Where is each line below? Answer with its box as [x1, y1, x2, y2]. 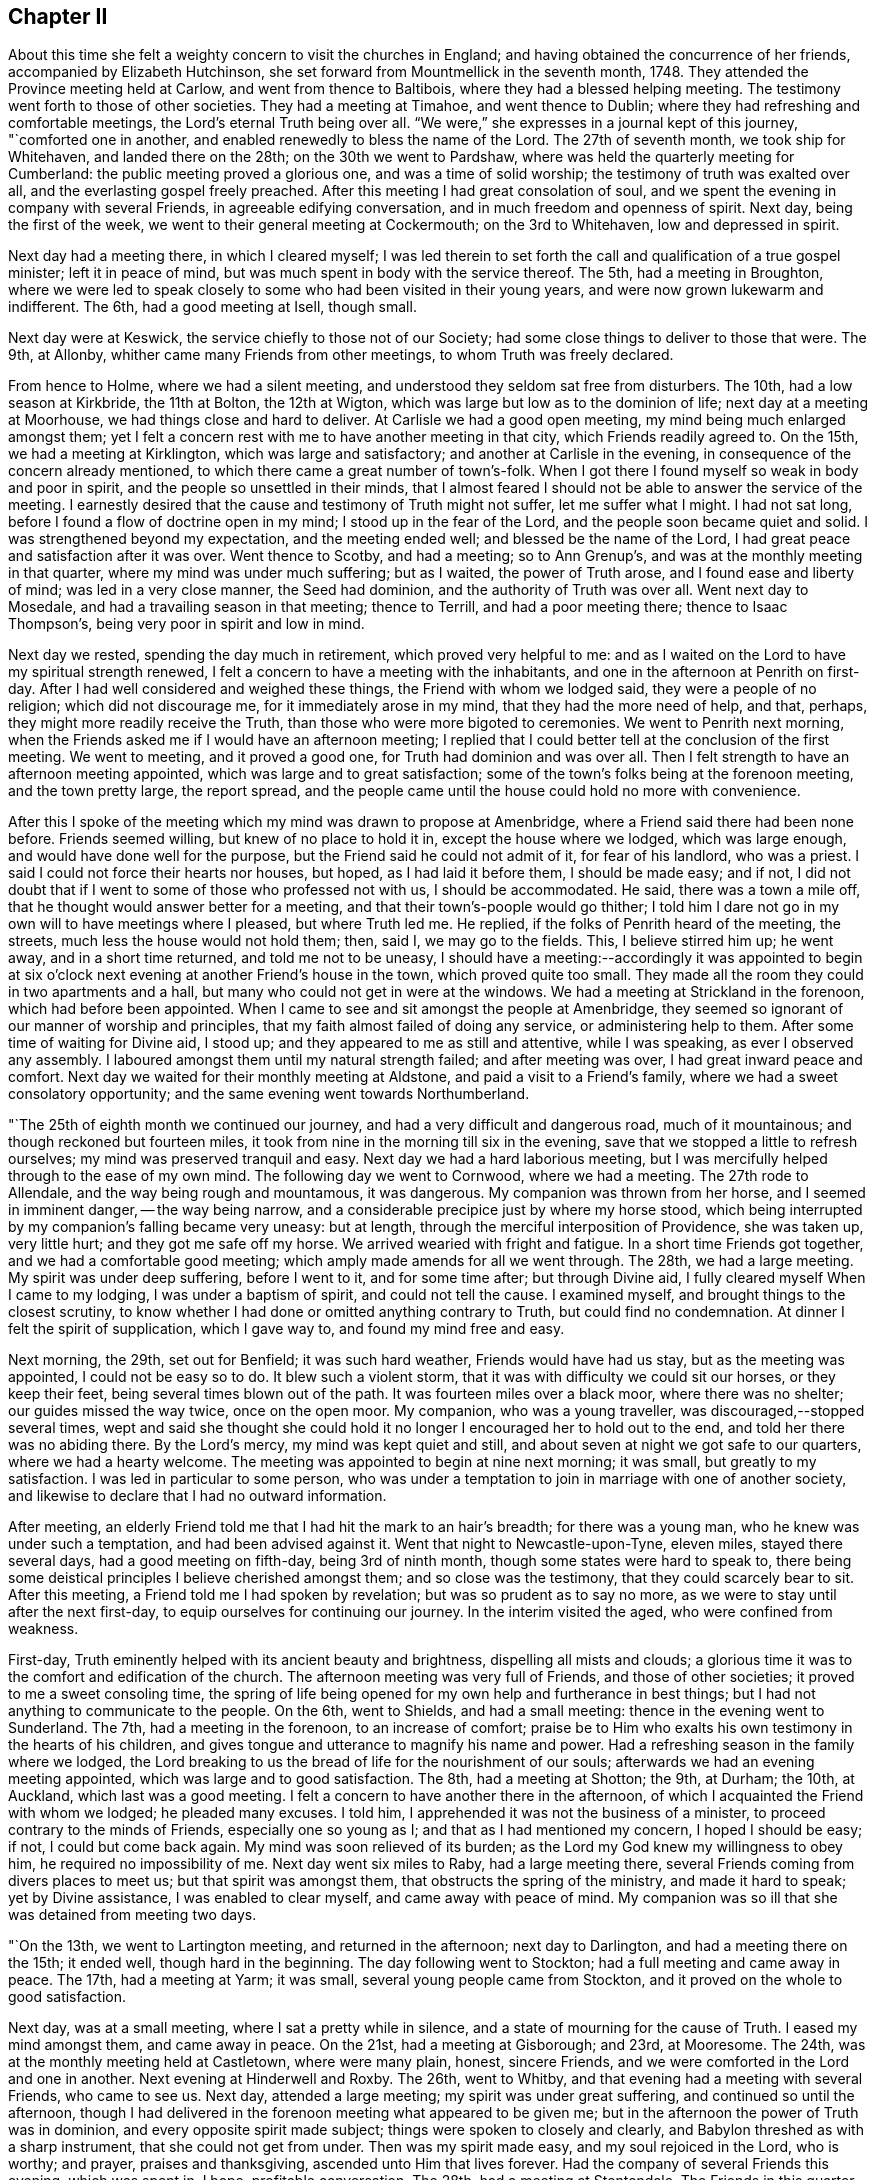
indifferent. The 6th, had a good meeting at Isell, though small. [8, 298, 417, 316]
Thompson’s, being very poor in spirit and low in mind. [8, 615, 365, 633]
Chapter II [8, 4, 108, 29]
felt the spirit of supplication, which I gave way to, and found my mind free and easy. [8, 1320, 565, 1338]
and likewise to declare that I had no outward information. [8, 1487, 387, 1505]
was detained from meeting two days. [8, 1906, 257, 1924]
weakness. [8, 1620, 79, 1638]
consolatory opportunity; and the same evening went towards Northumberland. [8, 1085, 530, 1103]
